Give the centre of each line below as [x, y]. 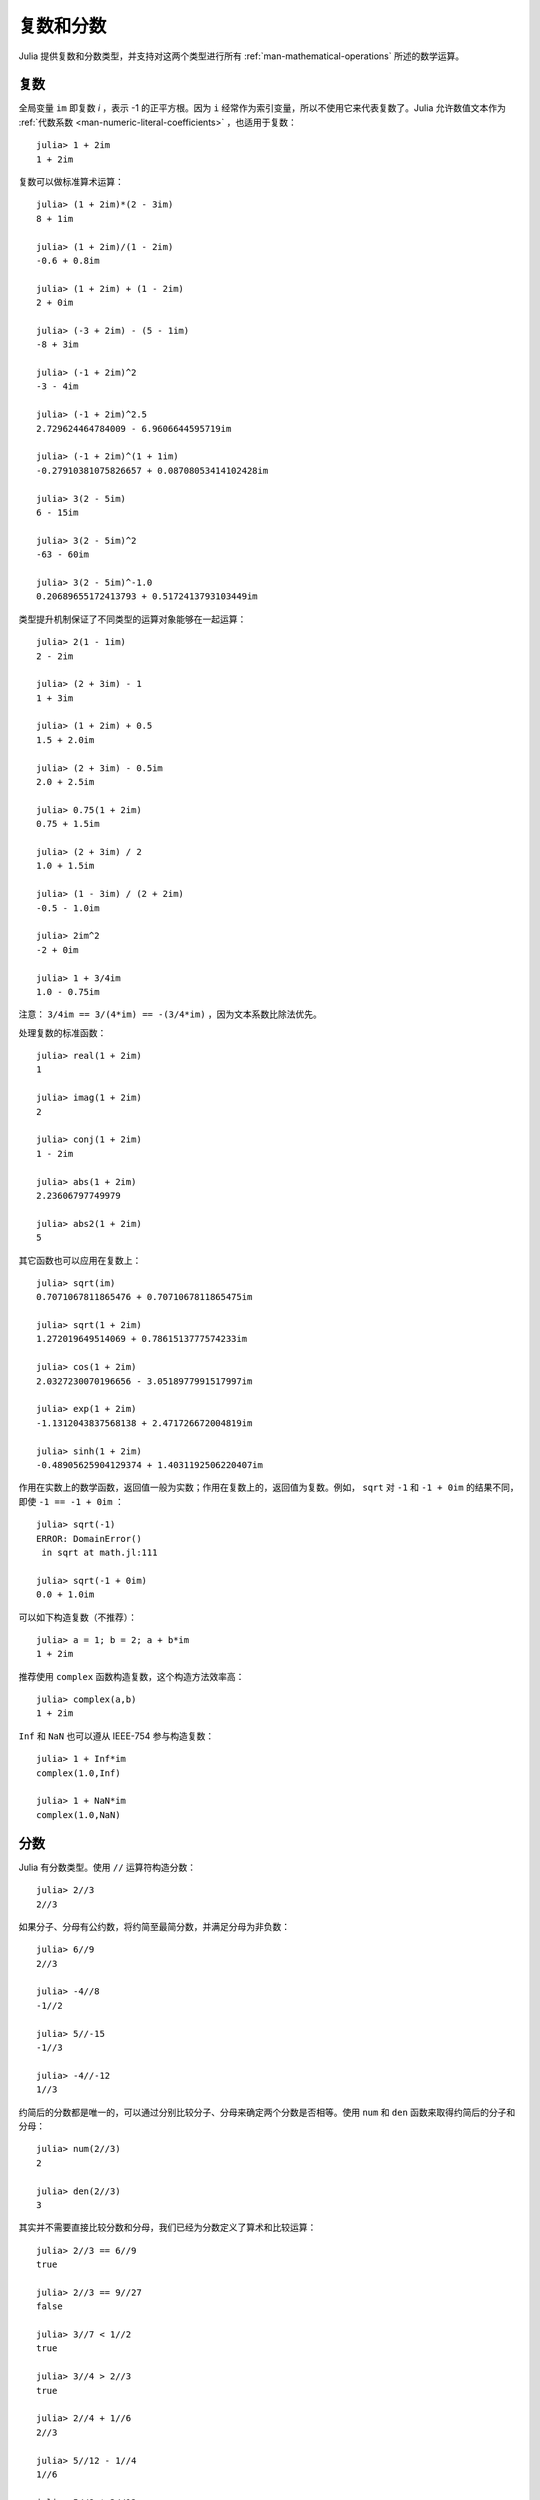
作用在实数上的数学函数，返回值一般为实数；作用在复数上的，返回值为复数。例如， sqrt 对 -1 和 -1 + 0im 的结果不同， [268, 1487]
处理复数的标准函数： [62, 1032]
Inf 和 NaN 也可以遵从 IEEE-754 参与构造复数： [116, 1736]
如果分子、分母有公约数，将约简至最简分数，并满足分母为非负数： [154, 1926]
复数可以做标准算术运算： [71, 182]
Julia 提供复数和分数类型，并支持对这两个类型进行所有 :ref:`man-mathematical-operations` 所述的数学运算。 [241, 56]
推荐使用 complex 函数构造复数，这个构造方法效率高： [131, 1676]
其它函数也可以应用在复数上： [80, 1260]
